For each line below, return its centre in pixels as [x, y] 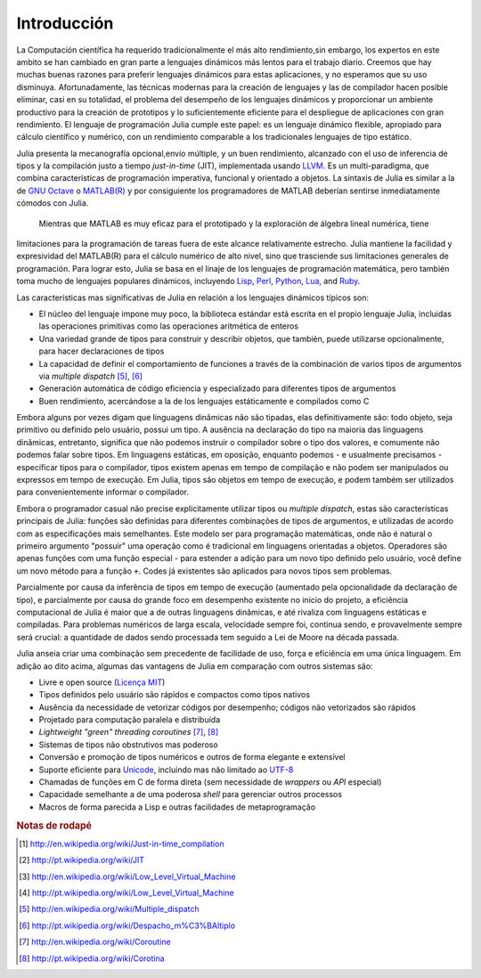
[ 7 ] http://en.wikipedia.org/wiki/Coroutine [95, 942]
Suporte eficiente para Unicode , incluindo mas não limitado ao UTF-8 [166, 770]
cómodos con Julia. [53, 203]
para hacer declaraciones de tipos [102, 351]
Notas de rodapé [54, 826]
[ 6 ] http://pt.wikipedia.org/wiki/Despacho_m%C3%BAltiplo [127, 925]
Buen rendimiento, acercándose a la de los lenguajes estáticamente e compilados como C [204, 401]
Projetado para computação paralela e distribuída [130, 720]
